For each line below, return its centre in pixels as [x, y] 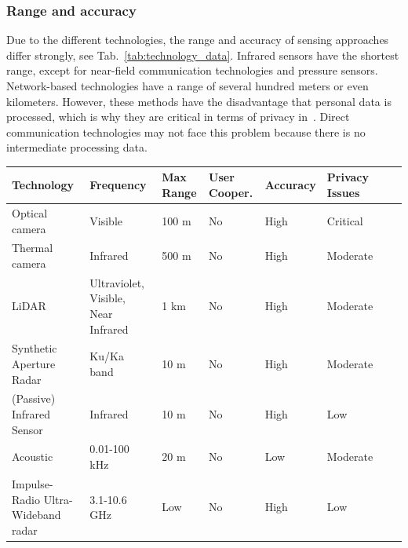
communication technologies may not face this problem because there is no [186, 132]
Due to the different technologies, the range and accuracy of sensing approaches [198, 40]
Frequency [118, 185]
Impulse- [33, 483]
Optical [30, 212]
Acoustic [33, 457]
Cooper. [231, 193]
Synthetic [35, 348]
